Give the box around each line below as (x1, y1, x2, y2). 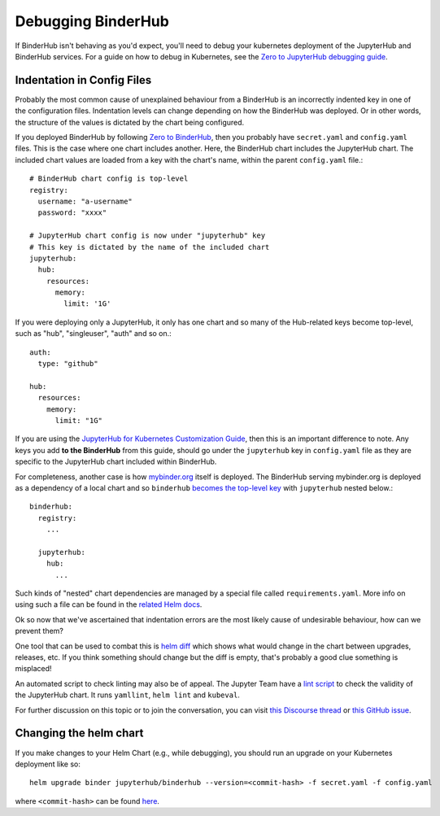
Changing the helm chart (15, 727, 144, 740)
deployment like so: (15, 759, 81, 769)
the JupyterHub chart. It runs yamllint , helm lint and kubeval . (15, 690, 240, 700)
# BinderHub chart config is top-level (29, 174, 189, 183)
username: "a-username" (37, 196, 133, 206)
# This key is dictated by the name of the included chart (29, 242, 270, 251)
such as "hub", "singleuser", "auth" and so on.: (15, 329, 172, 338)
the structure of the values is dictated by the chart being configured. (15, 117, 245, 127)
